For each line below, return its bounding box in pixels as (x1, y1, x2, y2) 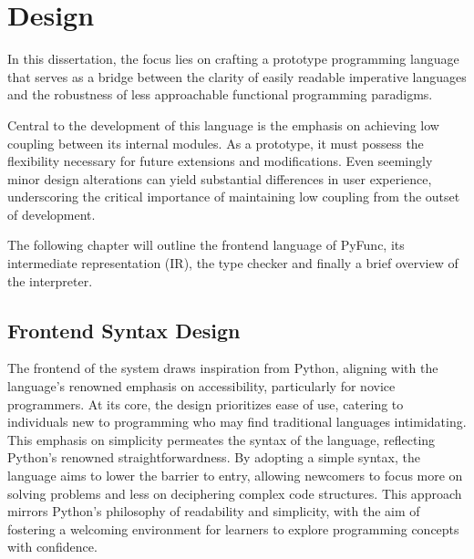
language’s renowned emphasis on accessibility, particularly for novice (7, 377, 396, 396)
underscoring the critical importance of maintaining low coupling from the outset (7, 187, 460, 206)
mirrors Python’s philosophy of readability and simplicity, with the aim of (7, 502, 420, 521)
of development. (7, 204, 96, 223)
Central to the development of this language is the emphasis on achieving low (7, 115, 439, 134)
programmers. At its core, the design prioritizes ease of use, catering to (7, 394, 404, 413)
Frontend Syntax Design (7, 316, 241, 344)
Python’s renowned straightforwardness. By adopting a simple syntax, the (7, 448, 420, 467)
